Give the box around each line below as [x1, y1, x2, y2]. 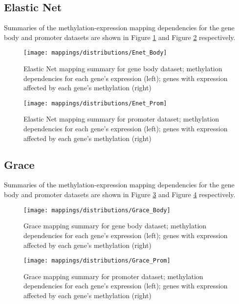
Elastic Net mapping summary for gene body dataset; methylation [23, 63, 222, 74]
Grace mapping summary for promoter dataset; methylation [23, 271, 203, 281]
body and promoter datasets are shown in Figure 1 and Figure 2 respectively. [4, 32, 236, 42]
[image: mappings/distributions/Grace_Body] [23, 206, 171, 214]
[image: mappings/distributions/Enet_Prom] [23, 100, 167, 107]
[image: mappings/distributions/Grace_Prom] [23, 257, 171, 264]
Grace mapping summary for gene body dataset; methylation [23, 221, 207, 231]
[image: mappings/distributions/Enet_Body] [23, 49, 167, 57]
